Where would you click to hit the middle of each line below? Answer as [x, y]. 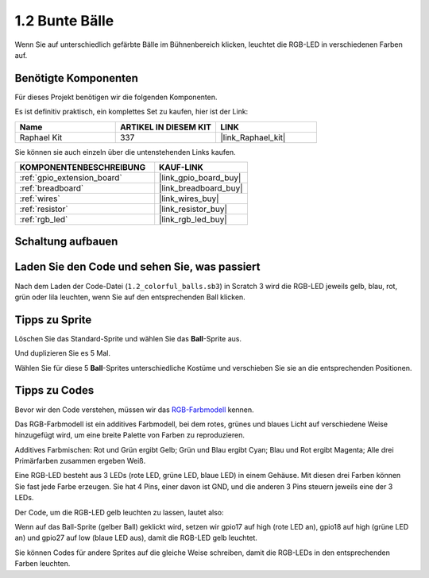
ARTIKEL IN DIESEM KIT [166, 127]
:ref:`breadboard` [52, 188]
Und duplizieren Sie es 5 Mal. [63, 353]
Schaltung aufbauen [66, 242]
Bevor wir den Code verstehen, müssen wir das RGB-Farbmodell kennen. [134, 410]
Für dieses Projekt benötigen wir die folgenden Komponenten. [116, 97]
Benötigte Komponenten [77, 78]
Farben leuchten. [43, 564]
